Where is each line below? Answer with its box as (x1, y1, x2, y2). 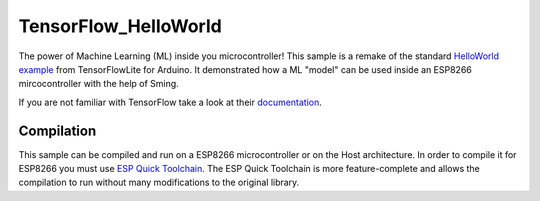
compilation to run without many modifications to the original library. (18, 176, 300, 189)
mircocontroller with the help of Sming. (18, 78, 179, 90)
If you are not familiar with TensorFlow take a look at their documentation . (18, 96, 322, 108)
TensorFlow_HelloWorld (18, 15, 222, 37)
